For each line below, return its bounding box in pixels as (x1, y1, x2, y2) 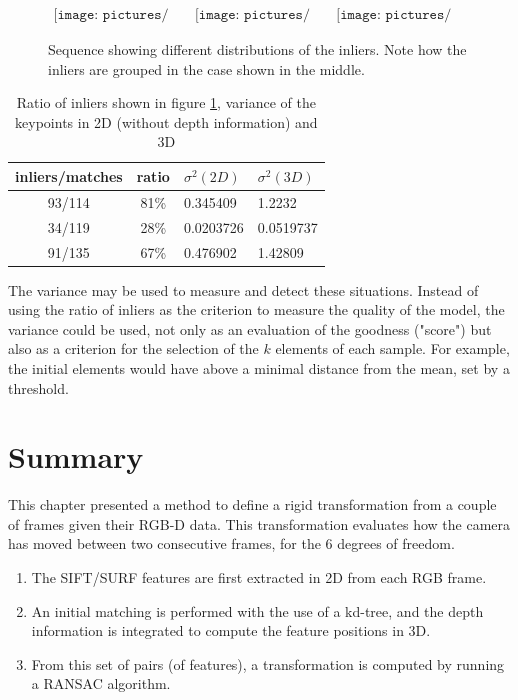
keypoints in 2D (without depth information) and (15, 111, 318, 132)
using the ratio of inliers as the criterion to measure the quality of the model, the (8, 299, 505, 320)
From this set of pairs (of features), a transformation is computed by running (31, 653, 505, 674)
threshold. (8, 377, 69, 398)
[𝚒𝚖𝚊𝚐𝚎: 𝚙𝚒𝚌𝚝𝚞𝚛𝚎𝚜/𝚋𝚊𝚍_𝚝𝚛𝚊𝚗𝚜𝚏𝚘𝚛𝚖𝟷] (53, 8, 169, 22)
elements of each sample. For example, (275, 338, 510, 359)
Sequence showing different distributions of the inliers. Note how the (48, 39, 467, 60)
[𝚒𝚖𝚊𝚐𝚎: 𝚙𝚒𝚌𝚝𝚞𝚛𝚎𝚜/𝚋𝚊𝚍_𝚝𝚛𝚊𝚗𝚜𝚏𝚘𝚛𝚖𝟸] (194, 8, 310, 22)
